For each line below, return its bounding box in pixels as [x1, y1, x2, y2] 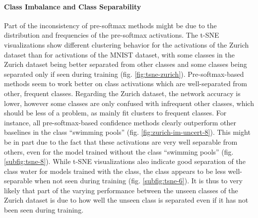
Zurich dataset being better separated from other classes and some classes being [4, 59, 247, 69]
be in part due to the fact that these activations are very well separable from [4, 136, 238, 147]
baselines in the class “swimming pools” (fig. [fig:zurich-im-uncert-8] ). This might [4, 127, 251, 137]
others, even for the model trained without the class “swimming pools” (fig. [4, 146, 234, 157]
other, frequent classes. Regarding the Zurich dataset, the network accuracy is [4, 88, 241, 98]
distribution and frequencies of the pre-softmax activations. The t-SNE [4, 30, 219, 40]
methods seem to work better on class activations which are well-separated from [4, 78, 247, 89]
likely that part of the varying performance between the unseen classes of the [4, 185, 238, 195]
